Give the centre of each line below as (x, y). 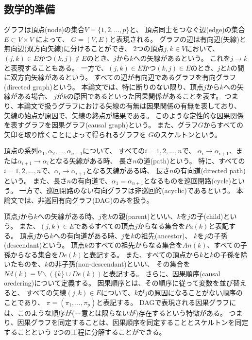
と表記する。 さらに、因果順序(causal (161, 273)
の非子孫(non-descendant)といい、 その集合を (119, 264)
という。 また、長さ (35, 180)
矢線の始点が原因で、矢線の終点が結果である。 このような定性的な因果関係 (124, 115)
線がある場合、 (28, 96)
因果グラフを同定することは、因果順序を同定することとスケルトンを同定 (133, 322)
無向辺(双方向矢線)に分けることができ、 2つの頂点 (84, 48)
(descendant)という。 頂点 (44, 245)
